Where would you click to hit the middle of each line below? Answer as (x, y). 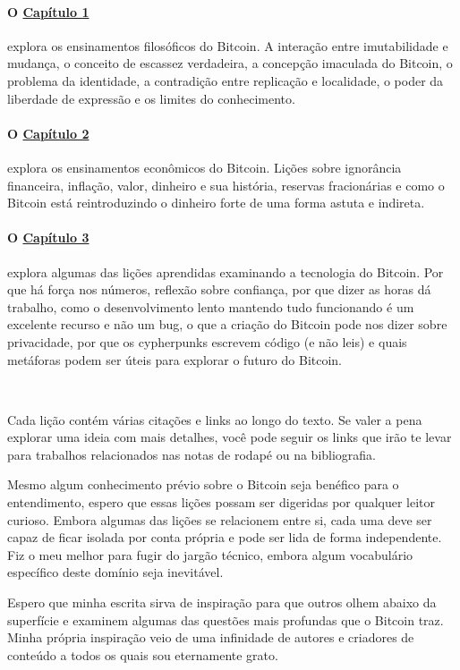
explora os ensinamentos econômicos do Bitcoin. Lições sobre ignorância (204, 167)
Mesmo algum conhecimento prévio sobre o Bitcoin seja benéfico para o (203, 484)
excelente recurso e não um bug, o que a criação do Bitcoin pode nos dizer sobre (227, 324)
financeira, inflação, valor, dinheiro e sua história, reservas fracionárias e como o (226, 185)
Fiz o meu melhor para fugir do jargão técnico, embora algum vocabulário (210, 554)
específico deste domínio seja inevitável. (115, 572)
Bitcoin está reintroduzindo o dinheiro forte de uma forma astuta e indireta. (216, 203)
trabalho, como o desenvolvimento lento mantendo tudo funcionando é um (211, 306)
